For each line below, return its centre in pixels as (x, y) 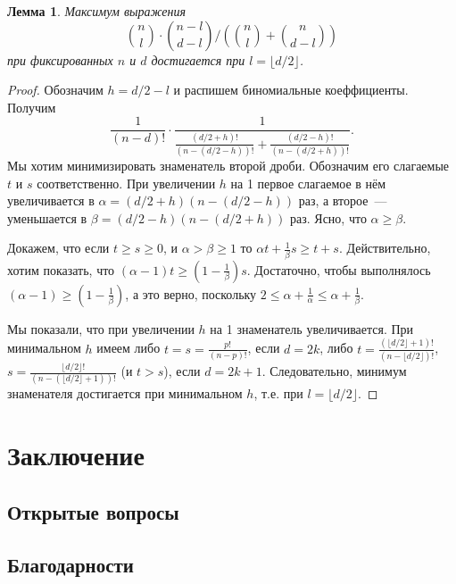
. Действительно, (385, 248)
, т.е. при (278, 393)
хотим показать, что (61, 269)
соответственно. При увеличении (126, 183)
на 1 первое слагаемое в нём (308, 183)
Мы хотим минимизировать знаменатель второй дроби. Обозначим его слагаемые (228, 165)
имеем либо (129, 348)
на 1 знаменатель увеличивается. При (312, 328)
